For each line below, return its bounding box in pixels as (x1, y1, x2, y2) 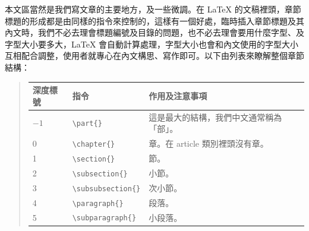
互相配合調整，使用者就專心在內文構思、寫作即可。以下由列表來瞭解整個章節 (5, 49, 304, 62)
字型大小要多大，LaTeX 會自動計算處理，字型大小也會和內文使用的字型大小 (5, 37, 299, 50)
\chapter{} (72, 140, 115, 148)
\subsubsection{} (72, 184, 141, 193)
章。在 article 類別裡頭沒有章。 (149, 137, 269, 149)
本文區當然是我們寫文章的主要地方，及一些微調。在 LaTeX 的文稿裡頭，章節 (5, 3, 301, 15)
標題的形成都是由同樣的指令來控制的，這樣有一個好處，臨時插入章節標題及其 (5, 14, 304, 27)
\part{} (72, 119, 102, 128)
